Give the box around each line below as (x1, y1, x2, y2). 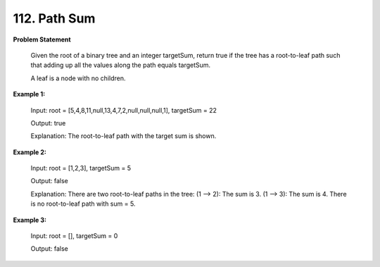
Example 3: (13, 216, 47, 224)
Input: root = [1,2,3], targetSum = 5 (30, 164, 132, 173)
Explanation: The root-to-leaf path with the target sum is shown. (30, 132, 217, 140)
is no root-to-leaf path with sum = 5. (30, 199, 136, 208)
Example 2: (13, 148, 47, 156)
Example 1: (13, 90, 46, 99)
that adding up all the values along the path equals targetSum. (30, 61, 211, 70)
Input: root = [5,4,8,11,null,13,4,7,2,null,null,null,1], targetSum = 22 (30, 106, 217, 114)
